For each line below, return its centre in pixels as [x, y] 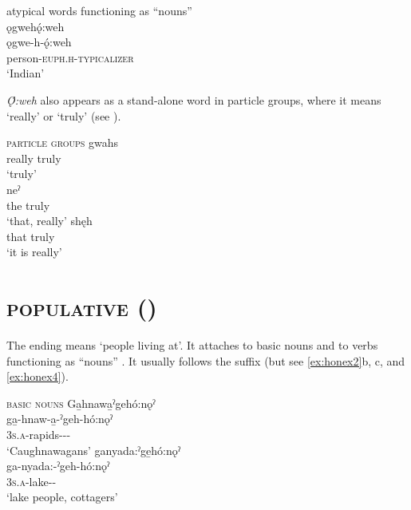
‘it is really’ [34, 252]
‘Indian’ [26, 73]
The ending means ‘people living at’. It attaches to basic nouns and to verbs [192, 345]
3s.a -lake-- [32, 481]
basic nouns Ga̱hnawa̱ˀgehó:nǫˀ [81, 403]
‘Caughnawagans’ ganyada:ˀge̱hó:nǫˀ [94, 450]
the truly [28, 205]
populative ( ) [82, 307]
